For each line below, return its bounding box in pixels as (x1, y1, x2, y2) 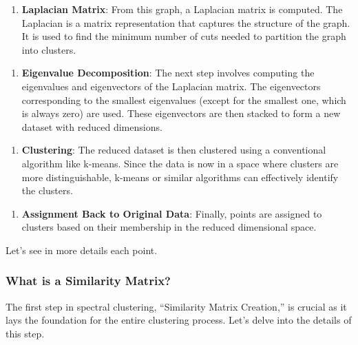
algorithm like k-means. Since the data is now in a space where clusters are (21, 156, 339, 170)
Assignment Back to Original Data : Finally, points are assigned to (21, 206, 322, 220)
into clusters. (21, 42, 76, 56)
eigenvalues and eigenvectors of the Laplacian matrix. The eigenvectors (21, 79, 321, 93)
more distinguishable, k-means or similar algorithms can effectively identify (21, 169, 339, 184)
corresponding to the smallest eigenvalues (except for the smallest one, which (21, 92, 346, 107)
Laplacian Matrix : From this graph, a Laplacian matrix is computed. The (21, 2, 343, 16)
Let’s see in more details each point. (6, 242, 158, 257)
